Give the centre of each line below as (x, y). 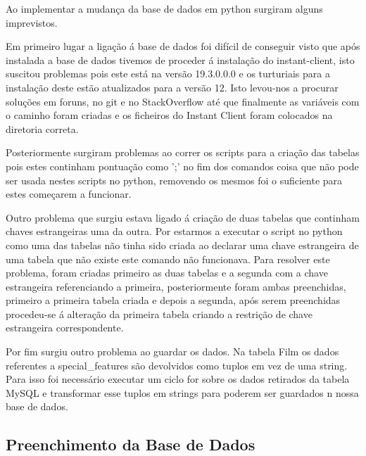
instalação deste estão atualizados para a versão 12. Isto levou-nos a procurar (172, 87)
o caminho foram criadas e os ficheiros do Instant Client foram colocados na (169, 115)
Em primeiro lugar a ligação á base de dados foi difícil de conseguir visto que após (183, 46)
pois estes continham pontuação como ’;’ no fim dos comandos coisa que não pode (182, 166)
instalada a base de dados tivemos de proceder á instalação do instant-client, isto (180, 59)
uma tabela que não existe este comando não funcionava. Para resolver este (168, 259)
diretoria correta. (42, 128)
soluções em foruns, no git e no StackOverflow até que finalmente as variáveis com (183, 101)
